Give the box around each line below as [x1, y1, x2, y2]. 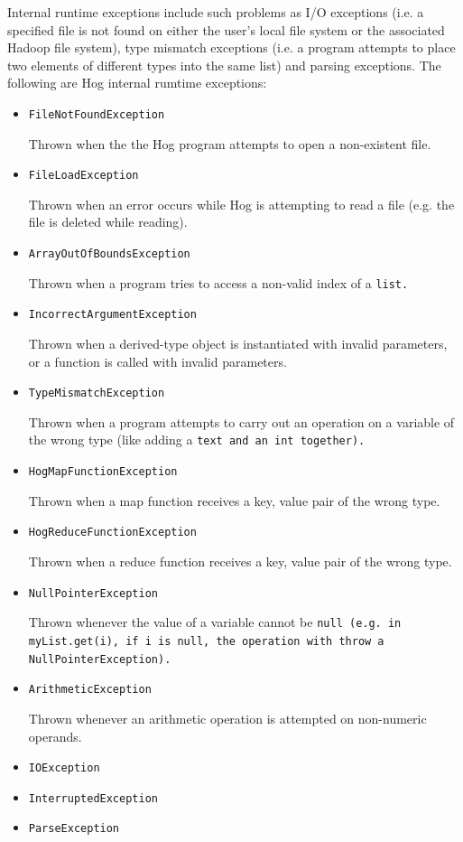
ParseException [28, 822, 120, 836]
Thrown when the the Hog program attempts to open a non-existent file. [28, 134, 431, 153]
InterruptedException [28, 791, 158, 805]
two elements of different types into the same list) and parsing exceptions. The [7, 55, 441, 74]
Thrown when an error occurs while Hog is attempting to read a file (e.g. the [28, 194, 455, 213]
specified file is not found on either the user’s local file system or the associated [7, 20, 445, 39]
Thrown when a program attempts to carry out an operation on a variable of [28, 412, 455, 431]
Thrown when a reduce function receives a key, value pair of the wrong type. [28, 552, 452, 571]
